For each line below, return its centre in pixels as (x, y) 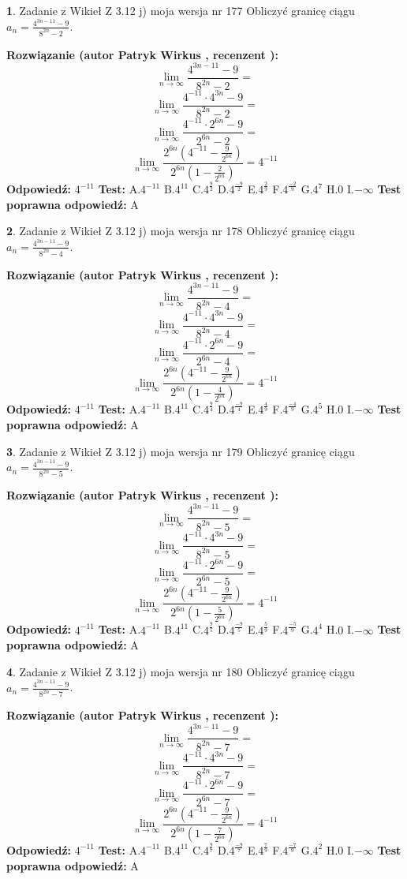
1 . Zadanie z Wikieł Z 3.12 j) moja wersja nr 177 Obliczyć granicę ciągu (181, 10)
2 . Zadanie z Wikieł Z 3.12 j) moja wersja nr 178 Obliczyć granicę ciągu (181, 231)
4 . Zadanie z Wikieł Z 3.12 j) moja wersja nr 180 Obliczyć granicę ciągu (181, 671)
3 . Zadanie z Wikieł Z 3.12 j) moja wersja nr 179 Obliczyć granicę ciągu (181, 451)
